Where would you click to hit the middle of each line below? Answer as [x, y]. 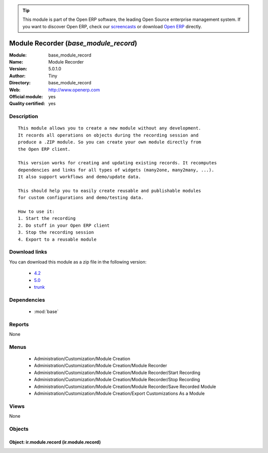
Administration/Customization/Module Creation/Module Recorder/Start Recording [117, 373]
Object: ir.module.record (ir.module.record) [55, 442]
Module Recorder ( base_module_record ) [73, 43]
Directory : [20, 83]
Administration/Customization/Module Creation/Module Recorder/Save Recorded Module [125, 387]
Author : [17, 76]
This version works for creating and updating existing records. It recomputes [117, 163]
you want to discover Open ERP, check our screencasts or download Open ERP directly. [112, 26]
